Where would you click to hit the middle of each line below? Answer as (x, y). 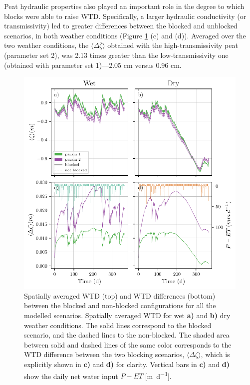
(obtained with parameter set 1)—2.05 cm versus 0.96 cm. (93, 65)
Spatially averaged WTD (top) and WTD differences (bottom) (120, 295)
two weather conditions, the (46, 45)
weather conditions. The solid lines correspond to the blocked (118, 325)
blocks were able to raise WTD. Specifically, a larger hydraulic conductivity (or (125, 16)
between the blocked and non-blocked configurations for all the (120, 305)
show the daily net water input (71, 376)
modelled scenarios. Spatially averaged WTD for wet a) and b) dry (127, 315)
